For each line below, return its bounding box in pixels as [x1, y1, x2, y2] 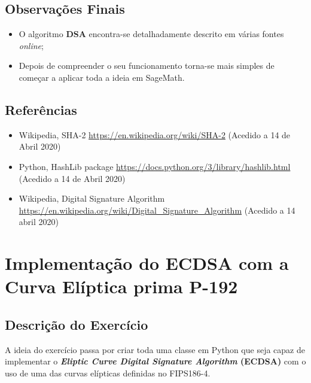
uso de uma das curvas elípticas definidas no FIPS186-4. [5, 366, 211, 379]
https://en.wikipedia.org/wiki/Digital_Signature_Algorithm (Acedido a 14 [19, 203, 295, 216]
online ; [19, 39, 44, 51]
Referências [5, 100, 77, 118]
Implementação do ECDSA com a [5, 251, 289, 275]
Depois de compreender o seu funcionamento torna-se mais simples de [19, 59, 275, 72]
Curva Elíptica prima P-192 [5, 274, 238, 299]
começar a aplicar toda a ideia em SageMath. [19, 71, 185, 83]
